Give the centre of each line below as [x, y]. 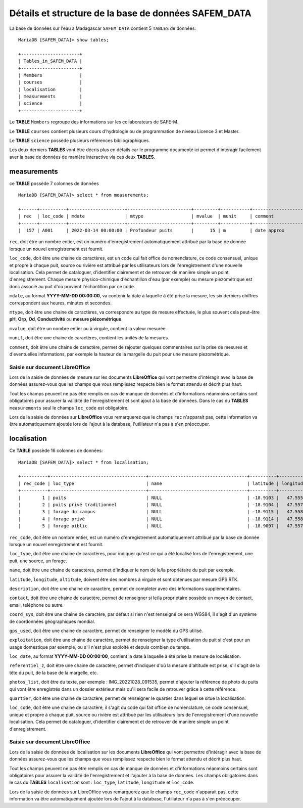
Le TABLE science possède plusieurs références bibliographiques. [80, 141]
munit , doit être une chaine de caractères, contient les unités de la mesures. [89, 338]
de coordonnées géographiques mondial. [52, 621]
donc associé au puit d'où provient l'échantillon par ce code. [72, 286]
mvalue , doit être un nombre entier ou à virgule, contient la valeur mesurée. [88, 328]
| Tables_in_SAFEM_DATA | [50, 61]
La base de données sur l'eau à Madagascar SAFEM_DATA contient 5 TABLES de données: [103, 28]
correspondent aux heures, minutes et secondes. [61, 303]
